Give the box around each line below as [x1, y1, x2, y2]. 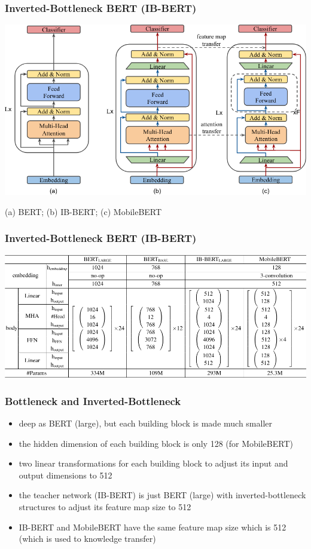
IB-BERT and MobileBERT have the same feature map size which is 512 [19, 520, 286, 533]
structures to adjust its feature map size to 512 [19, 500, 191, 513]
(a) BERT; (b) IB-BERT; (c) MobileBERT [5, 205, 162, 217]
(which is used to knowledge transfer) [19, 532, 156, 545]
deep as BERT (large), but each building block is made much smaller [19, 416, 273, 429]
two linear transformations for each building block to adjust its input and [19, 457, 288, 470]
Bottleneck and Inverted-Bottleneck [5, 393, 181, 408]
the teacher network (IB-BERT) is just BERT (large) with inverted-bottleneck [19, 489, 306, 501]
